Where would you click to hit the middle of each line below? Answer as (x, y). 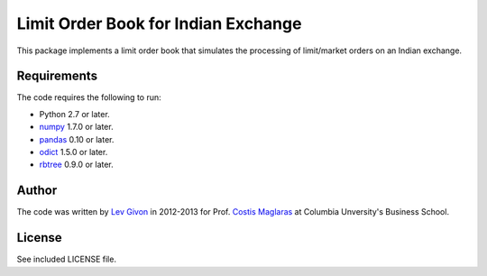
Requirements (57, 76)
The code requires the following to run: (89, 97)
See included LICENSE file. (67, 259)
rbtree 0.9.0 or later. (77, 165)
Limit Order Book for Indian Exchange (159, 23)
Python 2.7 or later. (74, 114)
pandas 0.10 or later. (77, 139)
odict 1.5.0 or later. (74, 152)
